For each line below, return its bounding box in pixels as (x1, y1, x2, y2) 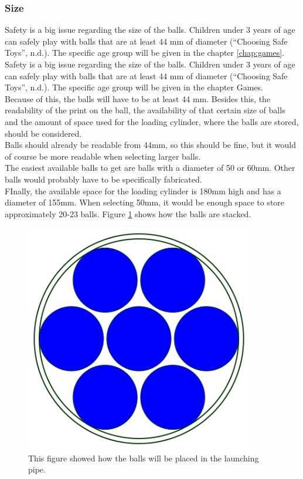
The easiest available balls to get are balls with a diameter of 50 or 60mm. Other (5, 161, 295, 174)
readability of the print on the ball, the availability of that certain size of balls (5, 104, 285, 116)
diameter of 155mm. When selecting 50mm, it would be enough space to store (5, 196, 285, 208)
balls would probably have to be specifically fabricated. (5, 173, 202, 185)
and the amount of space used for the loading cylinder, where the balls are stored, (5, 115, 299, 127)
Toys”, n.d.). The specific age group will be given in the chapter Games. (5, 81, 263, 93)
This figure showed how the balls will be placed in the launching (28, 451, 259, 464)
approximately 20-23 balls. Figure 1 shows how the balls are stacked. (5, 207, 251, 220)
